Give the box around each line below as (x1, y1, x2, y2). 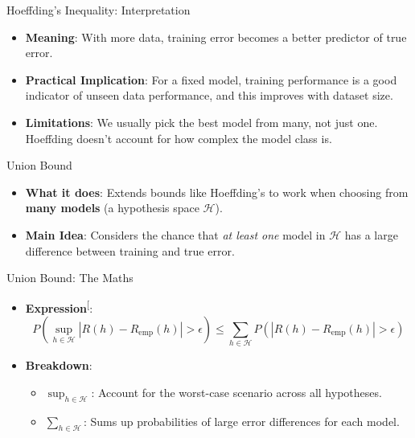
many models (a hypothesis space (25, 199, 199, 216)
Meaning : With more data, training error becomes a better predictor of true (25, 28, 407, 45)
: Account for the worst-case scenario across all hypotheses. (91, 383, 382, 400)
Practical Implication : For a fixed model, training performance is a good (25, 71, 397, 88)
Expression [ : (25, 297, 93, 316)
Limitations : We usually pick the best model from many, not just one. (25, 113, 378, 130)
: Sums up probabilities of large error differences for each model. (84, 412, 400, 429)
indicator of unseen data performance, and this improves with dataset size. (25, 87, 393, 104)
